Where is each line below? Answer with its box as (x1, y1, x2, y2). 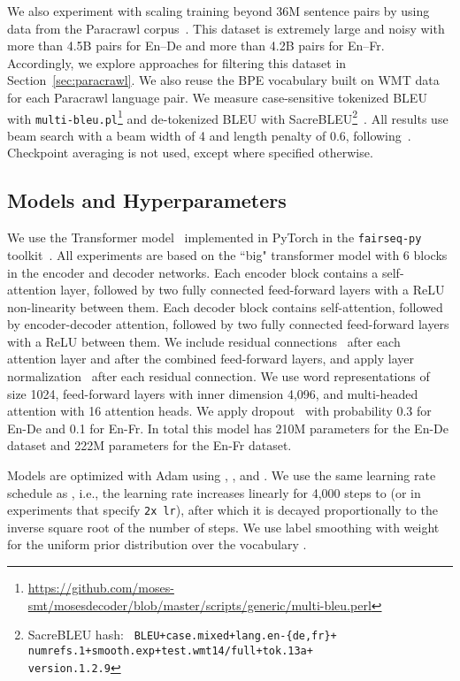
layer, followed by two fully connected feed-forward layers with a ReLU (60, 280, 445, 299)
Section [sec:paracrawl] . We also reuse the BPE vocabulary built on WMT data (7, 71, 440, 89)
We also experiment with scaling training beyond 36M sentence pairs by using (7, 2, 430, 19)
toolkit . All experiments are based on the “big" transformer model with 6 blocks (7, 245, 448, 264)
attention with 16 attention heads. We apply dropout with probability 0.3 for (7, 402, 432, 420)
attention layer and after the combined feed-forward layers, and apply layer (7, 349, 414, 368)
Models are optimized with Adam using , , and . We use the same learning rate (7, 466, 436, 485)
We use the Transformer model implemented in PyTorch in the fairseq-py (7, 228, 422, 247)
